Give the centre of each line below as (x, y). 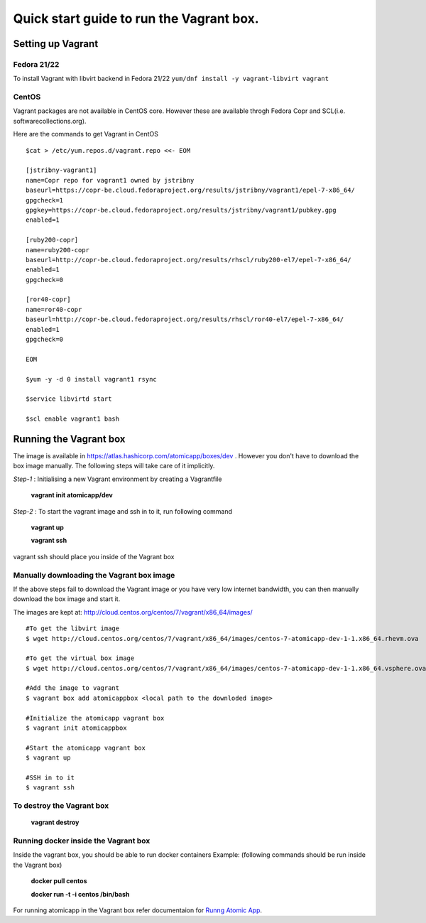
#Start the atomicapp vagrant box (86, 747)
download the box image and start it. (67, 599)
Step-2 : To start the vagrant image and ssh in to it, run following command (123, 511)
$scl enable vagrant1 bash (73, 419)
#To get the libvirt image (73, 628)
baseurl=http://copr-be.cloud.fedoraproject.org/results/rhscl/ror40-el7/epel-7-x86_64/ (185, 319)
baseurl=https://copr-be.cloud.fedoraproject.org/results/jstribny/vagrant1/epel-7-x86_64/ (190, 190)
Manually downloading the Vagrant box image (94, 575)
